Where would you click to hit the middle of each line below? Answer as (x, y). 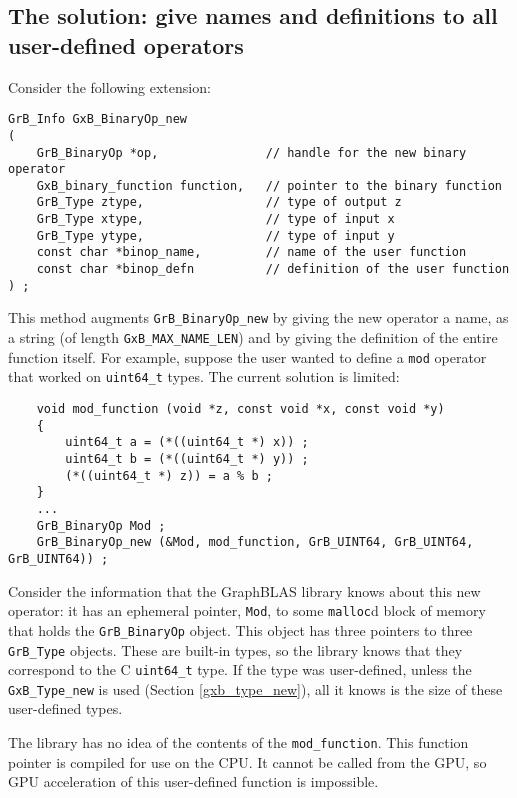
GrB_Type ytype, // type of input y (215, 235)
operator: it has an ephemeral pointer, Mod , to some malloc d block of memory (247, 610)
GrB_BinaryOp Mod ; (101, 525)
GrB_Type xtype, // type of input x (215, 219)
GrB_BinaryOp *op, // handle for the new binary (251, 152)
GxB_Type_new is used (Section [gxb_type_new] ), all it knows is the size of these (255, 688)
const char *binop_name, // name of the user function (251, 252)
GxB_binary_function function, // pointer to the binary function (269, 185)
